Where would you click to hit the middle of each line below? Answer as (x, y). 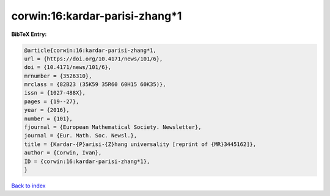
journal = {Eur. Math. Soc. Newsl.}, (81, 136)
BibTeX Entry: (29, 34)
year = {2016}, (47, 110)
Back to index (28, 186)
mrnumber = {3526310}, (58, 76)
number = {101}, (49, 118)
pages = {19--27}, (52, 101)
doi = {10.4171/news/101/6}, (68, 67)
